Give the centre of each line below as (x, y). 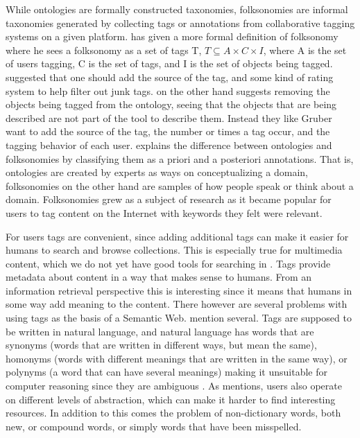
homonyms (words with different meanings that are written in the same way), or (177, 358)
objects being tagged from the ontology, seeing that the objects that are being (171, 104)
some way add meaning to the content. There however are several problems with (177, 304)
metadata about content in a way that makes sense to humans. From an (159, 277)
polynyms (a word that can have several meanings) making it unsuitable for (166, 372)
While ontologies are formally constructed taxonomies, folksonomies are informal (177, 9)
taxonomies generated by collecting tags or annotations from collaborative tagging (180, 23)
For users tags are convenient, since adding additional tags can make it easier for (177, 236)
